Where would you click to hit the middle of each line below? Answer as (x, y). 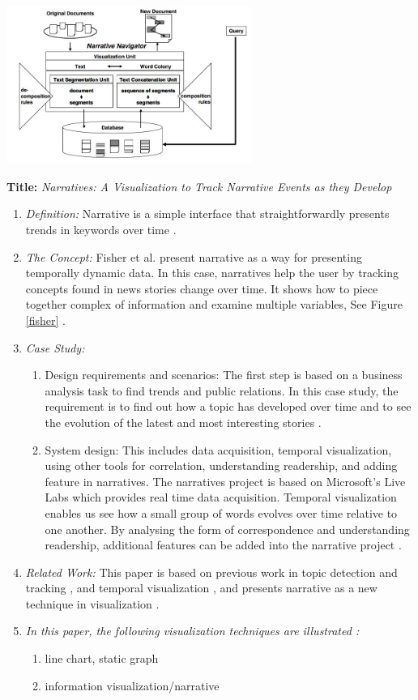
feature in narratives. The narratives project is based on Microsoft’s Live (225, 481)
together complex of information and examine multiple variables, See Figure (214, 304)
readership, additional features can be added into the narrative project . (223, 545)
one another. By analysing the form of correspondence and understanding (227, 529)
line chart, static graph (102, 658)
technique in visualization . (92, 603)
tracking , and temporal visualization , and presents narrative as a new (201, 588)
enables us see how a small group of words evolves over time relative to (221, 512)
